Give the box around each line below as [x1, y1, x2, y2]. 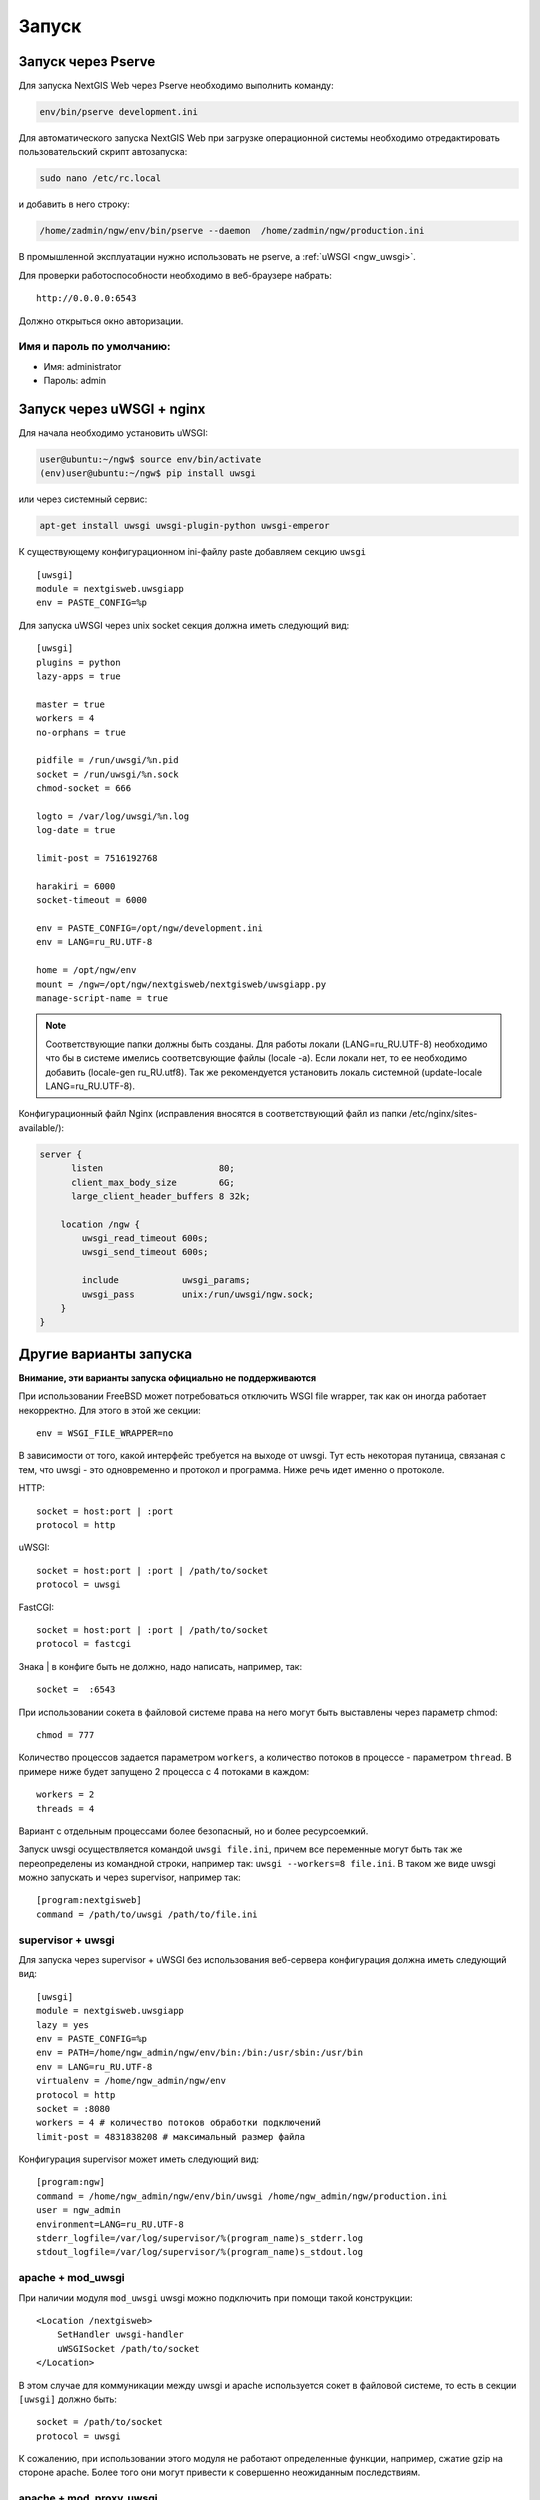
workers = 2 [36, 1789, 95, 1800]
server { [39, 1148, 83, 1160]
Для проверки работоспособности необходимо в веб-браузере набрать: [18, 269, 332, 281]
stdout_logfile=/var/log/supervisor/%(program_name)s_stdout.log [36, 2246, 364, 2258]
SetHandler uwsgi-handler [56, 2329, 185, 2340]
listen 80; [71, 1163, 235, 1174]
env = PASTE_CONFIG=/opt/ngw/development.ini [36, 923, 264, 934]
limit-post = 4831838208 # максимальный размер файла [36, 2131, 305, 2142]
